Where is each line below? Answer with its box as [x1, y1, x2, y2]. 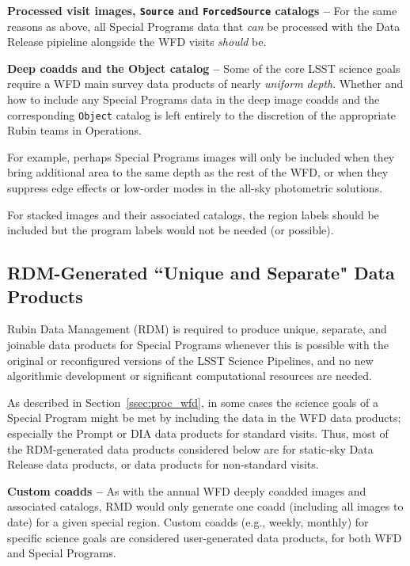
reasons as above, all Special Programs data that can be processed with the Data [7, 17, 401, 34]
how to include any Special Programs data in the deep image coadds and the [7, 91, 380, 108]
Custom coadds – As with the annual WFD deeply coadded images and [7, 482, 366, 499]
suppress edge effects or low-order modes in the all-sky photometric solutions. [7, 180, 383, 196]
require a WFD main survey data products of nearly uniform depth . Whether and [7, 75, 404, 92]
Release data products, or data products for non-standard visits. [7, 456, 319, 473]
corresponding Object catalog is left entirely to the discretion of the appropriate [7, 106, 397, 123]
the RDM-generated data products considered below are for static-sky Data [7, 440, 374, 457]
